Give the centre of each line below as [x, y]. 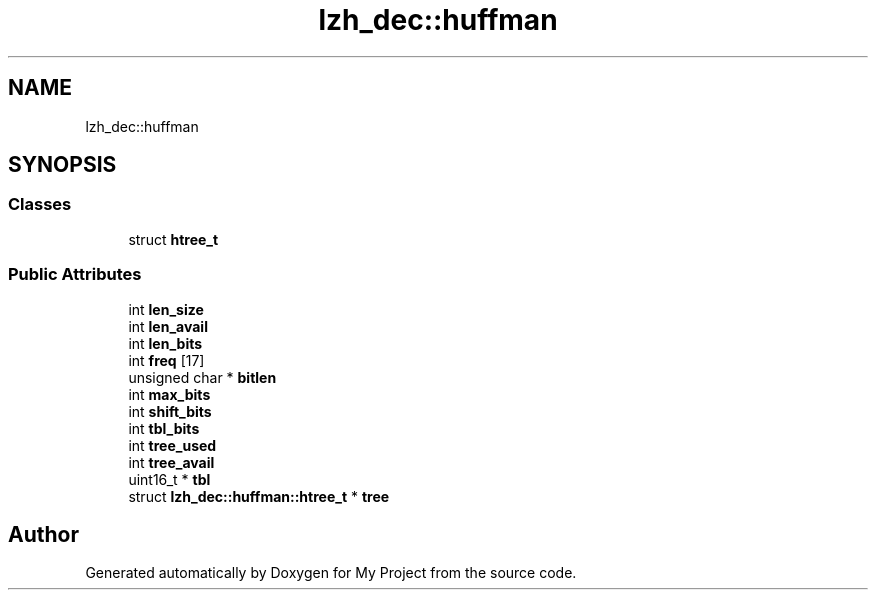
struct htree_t [173, 239]
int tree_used [172, 445]
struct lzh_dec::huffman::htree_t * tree [259, 496]
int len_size [166, 309]
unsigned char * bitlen [202, 377]
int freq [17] [166, 360]
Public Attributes [75, 274]
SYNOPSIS [62, 165]
